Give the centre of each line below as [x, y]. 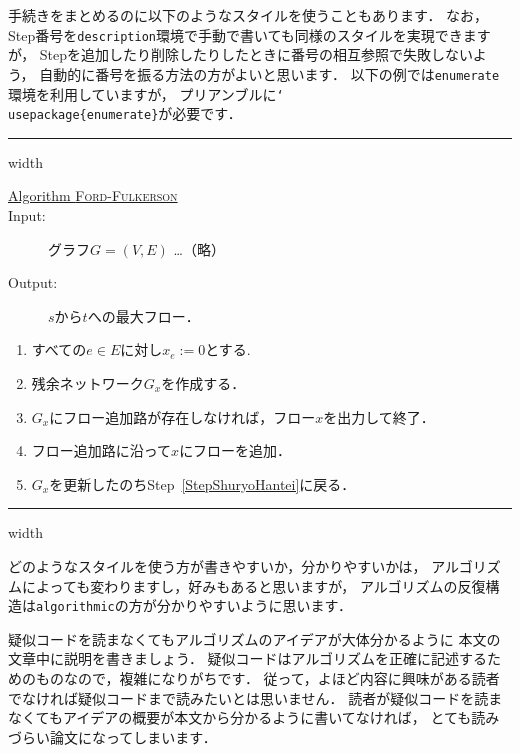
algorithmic [75, 607]
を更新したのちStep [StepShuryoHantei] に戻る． [202, 483]
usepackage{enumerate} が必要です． [125, 113]
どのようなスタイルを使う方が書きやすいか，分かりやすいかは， [217, 565]
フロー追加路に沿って [101, 450]
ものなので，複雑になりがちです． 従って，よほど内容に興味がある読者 [267, 677]
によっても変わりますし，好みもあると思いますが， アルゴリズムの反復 [253, 585]
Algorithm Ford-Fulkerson [93, 195]
